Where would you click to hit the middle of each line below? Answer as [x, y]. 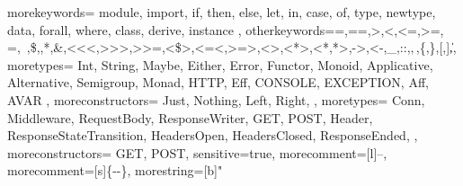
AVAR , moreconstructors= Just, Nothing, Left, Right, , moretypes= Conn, [216, 99]
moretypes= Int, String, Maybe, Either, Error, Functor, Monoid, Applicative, [220, 64]
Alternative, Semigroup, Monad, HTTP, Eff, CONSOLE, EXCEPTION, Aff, [218, 82]
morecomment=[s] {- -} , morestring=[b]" [115, 170]
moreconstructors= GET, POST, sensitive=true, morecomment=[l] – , [197, 152]
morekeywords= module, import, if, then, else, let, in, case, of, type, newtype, [222, 12]
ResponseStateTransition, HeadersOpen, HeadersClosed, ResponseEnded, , [213, 135]
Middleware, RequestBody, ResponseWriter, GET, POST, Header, [190, 117]
